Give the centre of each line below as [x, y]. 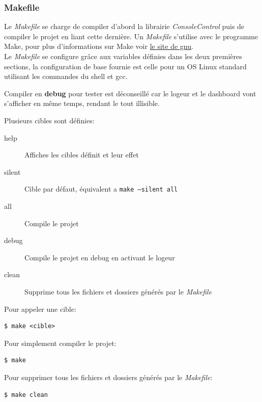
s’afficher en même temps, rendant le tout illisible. [82, 103]
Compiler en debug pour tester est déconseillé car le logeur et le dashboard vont [130, 93]
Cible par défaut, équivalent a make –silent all [101, 189]
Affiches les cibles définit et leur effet [82, 155]
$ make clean [26, 395]
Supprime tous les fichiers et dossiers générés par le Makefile [118, 291]
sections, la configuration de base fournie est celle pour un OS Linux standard [125, 66]
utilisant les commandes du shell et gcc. [66, 76]
